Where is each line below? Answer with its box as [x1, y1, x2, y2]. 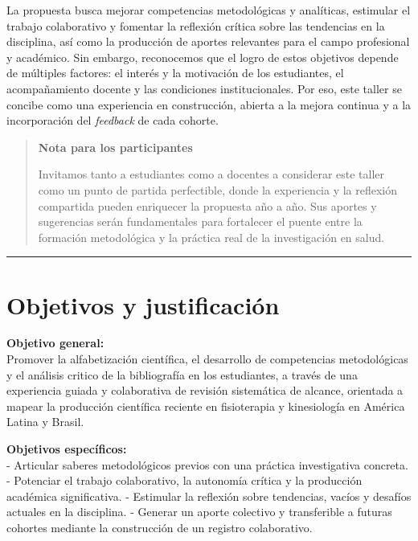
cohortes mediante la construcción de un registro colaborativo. [6, 518, 313, 535]
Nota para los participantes [38, 138, 193, 155]
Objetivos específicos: [6, 441, 127, 457]
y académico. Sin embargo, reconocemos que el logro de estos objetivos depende [6, 48, 399, 65]
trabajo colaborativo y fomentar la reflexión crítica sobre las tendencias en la [6, 17, 385, 34]
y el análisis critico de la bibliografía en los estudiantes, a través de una [6, 366, 358, 383]
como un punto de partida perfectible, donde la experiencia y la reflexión [38, 181, 398, 198]
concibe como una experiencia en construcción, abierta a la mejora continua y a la [6, 96, 412, 113]
